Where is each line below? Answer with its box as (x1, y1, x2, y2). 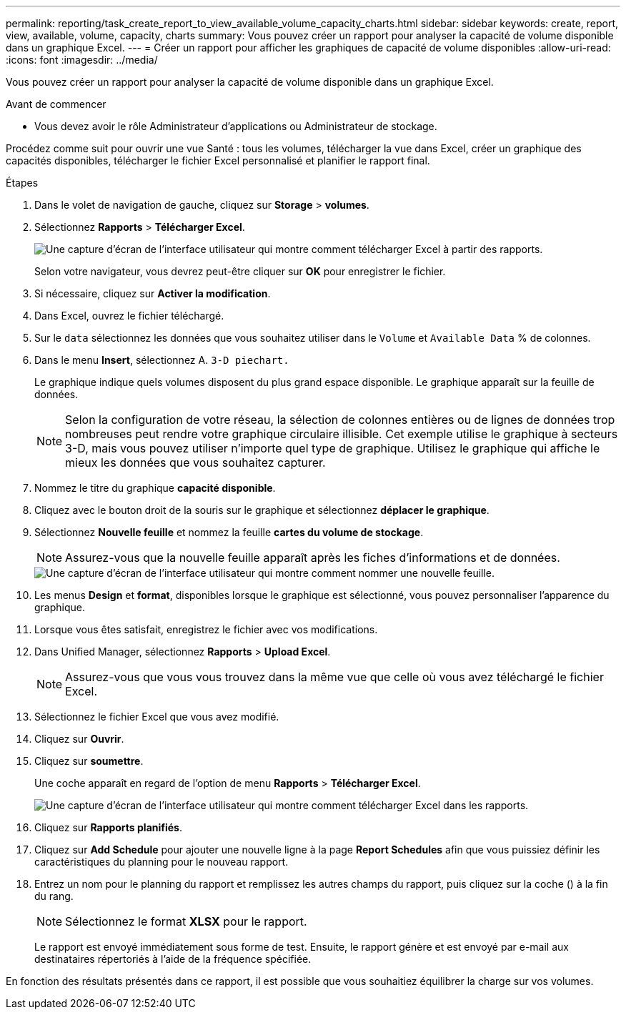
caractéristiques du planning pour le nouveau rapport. (34, 856, 289, 868)
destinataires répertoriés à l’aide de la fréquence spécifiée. (34, 953, 312, 965)
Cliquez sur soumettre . (34, 755, 144, 767)
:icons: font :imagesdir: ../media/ (6, 54, 158, 66)
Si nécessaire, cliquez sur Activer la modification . (34, 287, 271, 299)
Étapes (6, 177, 39, 189)
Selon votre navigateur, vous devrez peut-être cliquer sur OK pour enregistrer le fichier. (34, 265, 446, 277)
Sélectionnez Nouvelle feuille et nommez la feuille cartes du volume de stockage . (34, 526, 424, 538)
